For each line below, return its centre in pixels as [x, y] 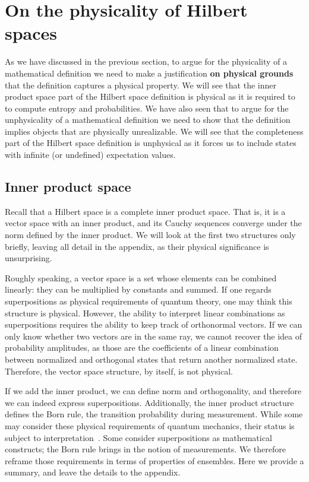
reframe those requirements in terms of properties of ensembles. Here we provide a [154, 460]
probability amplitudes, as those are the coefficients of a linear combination [142, 348]
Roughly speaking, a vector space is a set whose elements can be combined [141, 278]
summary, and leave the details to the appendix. [93, 472]
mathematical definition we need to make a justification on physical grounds [149, 73]
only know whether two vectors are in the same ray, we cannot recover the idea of [154, 336]
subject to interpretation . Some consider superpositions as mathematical [138, 437]
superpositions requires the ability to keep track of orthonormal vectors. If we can [154, 324]
